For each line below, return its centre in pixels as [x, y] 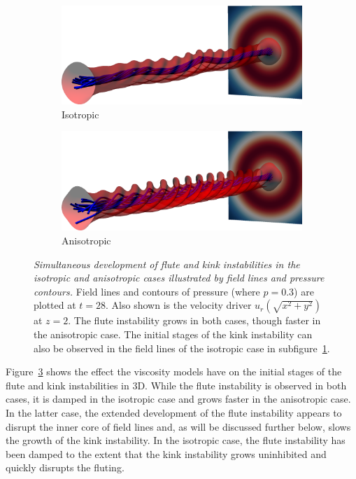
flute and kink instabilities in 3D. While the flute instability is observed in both [176, 385]
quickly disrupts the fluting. [65, 467]
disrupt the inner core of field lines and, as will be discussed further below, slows [178, 426]
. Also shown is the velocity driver [179, 305]
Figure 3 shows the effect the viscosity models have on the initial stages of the [174, 372]
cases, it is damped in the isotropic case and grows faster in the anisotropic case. [178, 399]
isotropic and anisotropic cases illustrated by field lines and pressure [179, 278]
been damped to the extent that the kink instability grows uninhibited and [166, 453]
